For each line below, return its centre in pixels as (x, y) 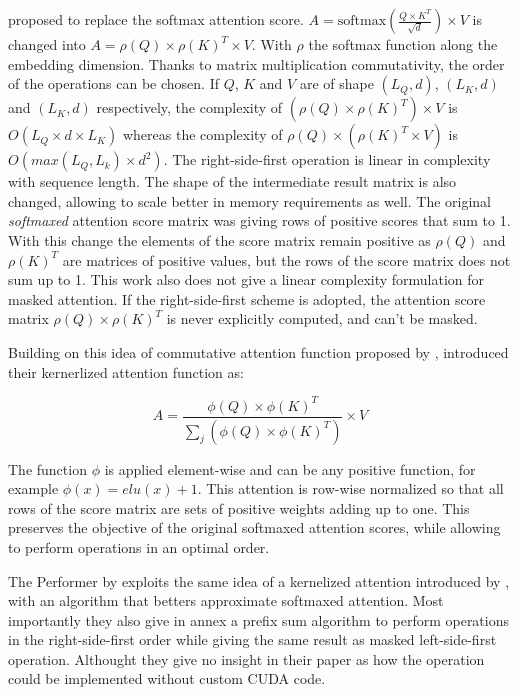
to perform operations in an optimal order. (139, 546)
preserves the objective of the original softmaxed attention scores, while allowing (254, 527)
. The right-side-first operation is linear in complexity (327, 159)
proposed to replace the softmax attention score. (156, 19)
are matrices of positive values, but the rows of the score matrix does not (286, 259)
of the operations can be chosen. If (113, 83)
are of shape (336, 83)
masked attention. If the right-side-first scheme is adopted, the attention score (247, 298)
